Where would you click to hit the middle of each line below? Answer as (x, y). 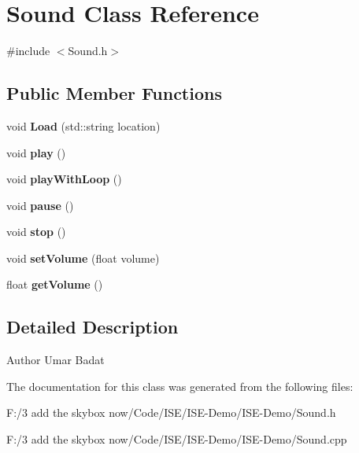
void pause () (40, 205)
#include (28, 51)
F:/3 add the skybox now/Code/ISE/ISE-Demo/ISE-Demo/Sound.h (171, 412)
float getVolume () (55, 284)
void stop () (36, 232)
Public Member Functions (114, 93)
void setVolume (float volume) (83, 258)
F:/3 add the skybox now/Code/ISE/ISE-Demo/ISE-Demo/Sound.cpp (177, 439)
